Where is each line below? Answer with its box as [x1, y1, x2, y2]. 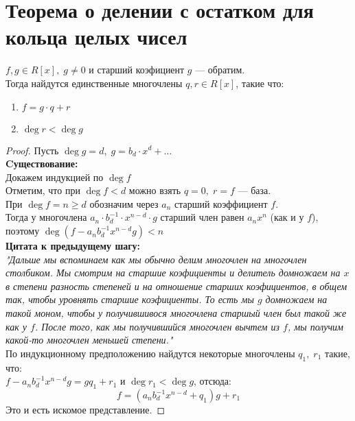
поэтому [5, 224, 40, 238]
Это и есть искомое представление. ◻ [5, 402, 165, 416]
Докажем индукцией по [5, 169, 104, 184]
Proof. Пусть [5, 143, 59, 157]
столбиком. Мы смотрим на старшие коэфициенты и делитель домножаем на [5, 265, 341, 280]
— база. [238, 183, 271, 197]
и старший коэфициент [89, 62, 185, 77]
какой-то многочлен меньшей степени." [5, 333, 173, 347]
